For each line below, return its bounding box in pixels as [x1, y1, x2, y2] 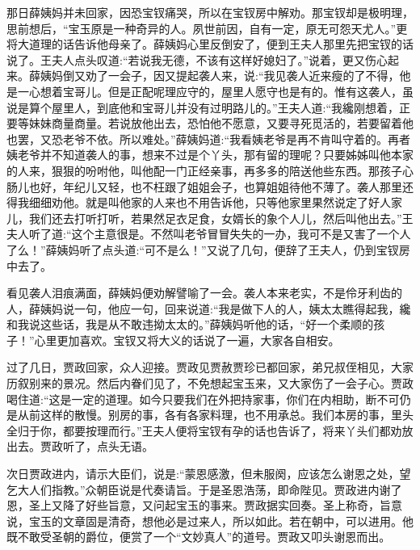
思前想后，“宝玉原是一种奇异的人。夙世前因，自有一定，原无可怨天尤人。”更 [6, 19, 408, 36]
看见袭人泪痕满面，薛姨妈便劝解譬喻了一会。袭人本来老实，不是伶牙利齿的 [6, 284, 402, 301]
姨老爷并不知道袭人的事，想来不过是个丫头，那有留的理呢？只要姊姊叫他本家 [6, 146, 414, 163]
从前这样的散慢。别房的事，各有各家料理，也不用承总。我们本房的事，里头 [17, 406, 414, 423]
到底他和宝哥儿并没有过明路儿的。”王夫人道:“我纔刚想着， [96, 99, 400, 115]
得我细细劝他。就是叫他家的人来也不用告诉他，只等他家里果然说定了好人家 [6, 194, 402, 211]
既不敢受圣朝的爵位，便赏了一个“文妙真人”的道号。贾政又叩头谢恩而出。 [6, 528, 391, 545]
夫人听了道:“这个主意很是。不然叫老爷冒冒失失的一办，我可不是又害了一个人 [6, 225, 411, 242]
